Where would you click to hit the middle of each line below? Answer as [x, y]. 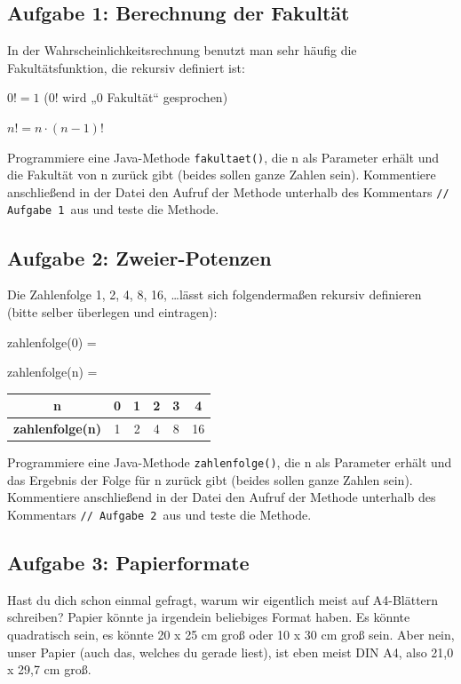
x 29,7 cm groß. [49, 669]
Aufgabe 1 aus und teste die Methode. [113, 209]
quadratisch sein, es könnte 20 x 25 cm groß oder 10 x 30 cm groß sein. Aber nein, [231, 635]
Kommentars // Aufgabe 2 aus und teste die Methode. [159, 514]
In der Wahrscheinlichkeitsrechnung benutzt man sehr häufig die [182, 50]
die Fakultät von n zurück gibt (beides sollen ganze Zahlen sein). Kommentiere [222, 175]
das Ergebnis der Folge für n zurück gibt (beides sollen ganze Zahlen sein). [210, 479]
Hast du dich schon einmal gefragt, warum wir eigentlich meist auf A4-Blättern [223, 599]
